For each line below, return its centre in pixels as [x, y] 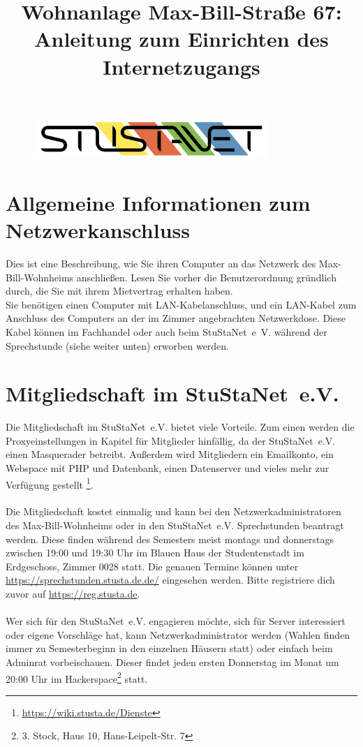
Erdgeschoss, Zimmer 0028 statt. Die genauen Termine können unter [152, 566]
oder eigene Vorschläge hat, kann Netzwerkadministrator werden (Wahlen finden [178, 634]
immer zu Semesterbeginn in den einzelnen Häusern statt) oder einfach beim [169, 648]
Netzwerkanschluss [98, 230]
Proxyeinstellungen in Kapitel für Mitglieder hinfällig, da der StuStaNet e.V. [171, 440]
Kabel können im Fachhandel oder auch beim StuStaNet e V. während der [166, 331]
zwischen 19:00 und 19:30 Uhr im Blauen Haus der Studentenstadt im [155, 553]
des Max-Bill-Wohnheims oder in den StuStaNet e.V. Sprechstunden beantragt [175, 525]
